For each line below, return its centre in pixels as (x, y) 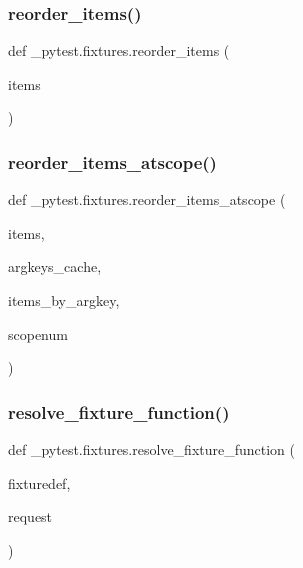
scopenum (38, 333)
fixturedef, (39, 482)
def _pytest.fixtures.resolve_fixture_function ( (151, 449)
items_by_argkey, (64, 300)
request (30, 516)
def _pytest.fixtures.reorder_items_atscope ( (147, 199)
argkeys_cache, (55, 266)
